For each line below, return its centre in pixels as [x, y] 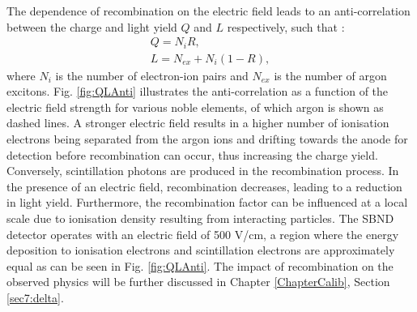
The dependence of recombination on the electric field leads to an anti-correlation [208, 11]
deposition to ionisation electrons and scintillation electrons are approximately [201, 250]
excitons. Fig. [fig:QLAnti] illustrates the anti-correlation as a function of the [198, 91]
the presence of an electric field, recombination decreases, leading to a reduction [204, 186]
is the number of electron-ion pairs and [152, 75]
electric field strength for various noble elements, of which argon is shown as [195, 107]
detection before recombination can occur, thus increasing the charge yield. [192, 154]
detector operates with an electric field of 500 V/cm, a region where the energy [203, 234]
